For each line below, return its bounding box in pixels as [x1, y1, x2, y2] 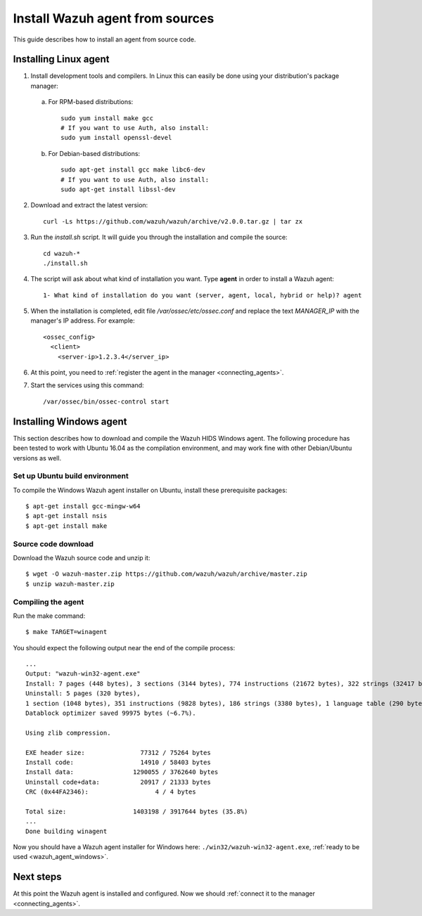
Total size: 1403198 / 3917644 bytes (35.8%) [25, 807, 248, 815]
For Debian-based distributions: [48, 149, 141, 157]
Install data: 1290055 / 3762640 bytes [25, 768, 219, 776]
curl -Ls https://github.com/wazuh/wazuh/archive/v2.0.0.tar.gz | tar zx [43, 217, 303, 225]
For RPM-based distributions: [48, 98, 134, 106]
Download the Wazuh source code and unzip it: [13, 553, 151, 562]
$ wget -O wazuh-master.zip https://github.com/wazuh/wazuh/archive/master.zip [25, 570, 307, 578]
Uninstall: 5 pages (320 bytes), [25, 690, 141, 697]
